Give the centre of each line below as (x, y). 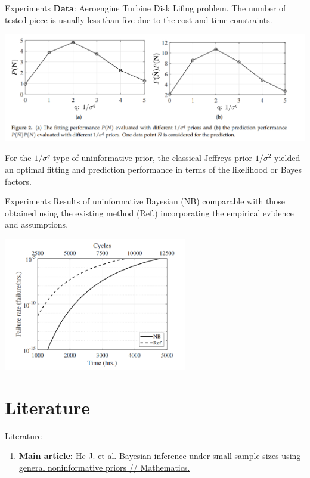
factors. (18, 181)
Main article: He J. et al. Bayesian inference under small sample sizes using (160, 456)
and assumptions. (37, 224)
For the (18, 158)
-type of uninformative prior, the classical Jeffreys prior (151, 158)
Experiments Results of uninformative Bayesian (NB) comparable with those (145, 201)
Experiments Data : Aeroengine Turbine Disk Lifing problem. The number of (145, 8)
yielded (287, 158)
